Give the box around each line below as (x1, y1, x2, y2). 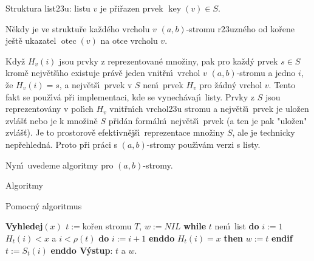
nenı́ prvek (143, 78, 183, 91)
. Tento (268, 78, 296, 91)
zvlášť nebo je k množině (5, 114, 98, 127)
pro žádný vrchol (199, 78, 262, 91)
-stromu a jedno (236, 66, 296, 79)
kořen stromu (82, 220, 132, 232)
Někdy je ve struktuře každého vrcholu (5, 22, 150, 35)
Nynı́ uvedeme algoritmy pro (5, 158, 114, 171)
